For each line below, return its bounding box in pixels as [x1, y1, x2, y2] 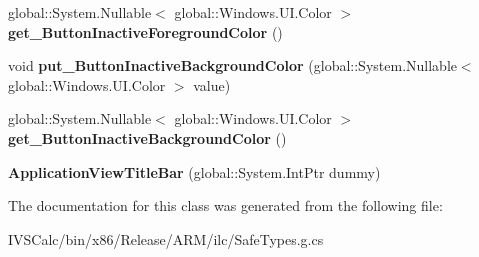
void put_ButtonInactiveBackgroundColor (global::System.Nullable [8, 55, 457, 76]
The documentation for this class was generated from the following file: [8, 195, 443, 216]
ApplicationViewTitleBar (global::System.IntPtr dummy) [8, 161, 381, 182]
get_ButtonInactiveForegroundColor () [8, 21, 283, 42]
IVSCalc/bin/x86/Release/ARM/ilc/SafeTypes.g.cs [8, 228, 324, 249]
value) [193, 74, 231, 95]
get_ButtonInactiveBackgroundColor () [8, 127, 287, 148]
